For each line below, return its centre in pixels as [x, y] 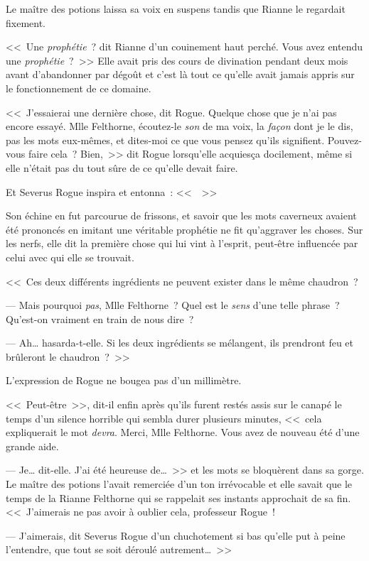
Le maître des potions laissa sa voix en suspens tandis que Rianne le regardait [176, 9]
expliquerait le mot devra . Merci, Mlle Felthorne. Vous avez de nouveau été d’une [183, 432]
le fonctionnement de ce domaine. [79, 88]
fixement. [26, 22]
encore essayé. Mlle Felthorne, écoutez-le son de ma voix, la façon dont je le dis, [180, 126]
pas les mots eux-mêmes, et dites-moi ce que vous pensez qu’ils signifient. [165, 140]
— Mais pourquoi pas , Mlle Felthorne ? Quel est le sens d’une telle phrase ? [173, 305]
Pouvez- [344, 140]
